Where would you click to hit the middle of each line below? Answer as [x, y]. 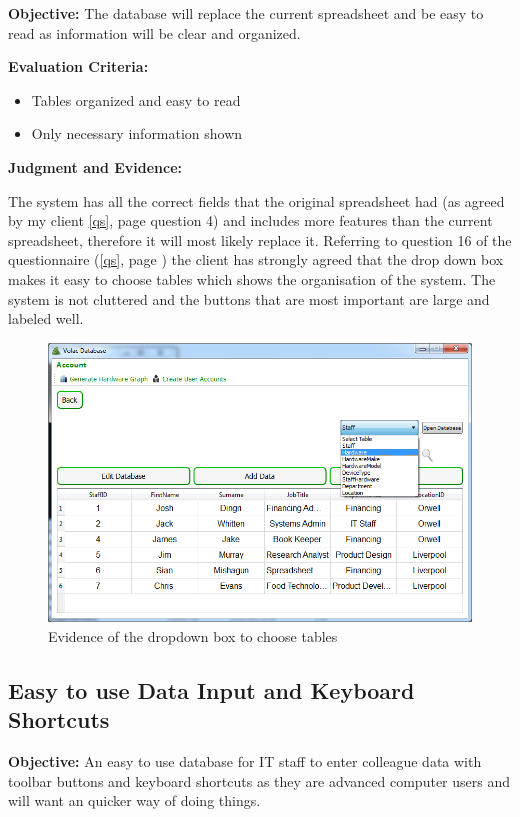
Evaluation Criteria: [78, 66]
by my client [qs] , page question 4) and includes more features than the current [250, 220]
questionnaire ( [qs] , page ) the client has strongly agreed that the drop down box [256, 259]
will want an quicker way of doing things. [134, 800]
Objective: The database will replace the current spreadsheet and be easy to [246, 13]
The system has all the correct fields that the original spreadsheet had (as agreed [256, 200]
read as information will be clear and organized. [154, 32]
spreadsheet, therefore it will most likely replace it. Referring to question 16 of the [260, 239]
